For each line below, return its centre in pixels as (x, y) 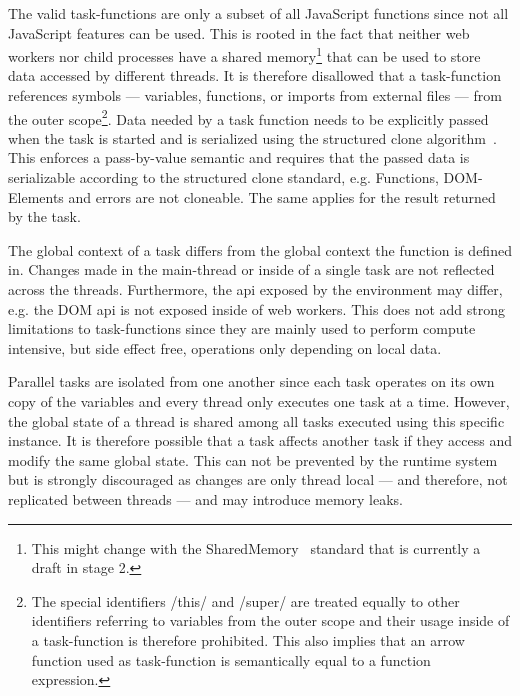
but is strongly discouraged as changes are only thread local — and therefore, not (258, 479)
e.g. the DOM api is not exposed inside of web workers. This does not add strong (257, 308)
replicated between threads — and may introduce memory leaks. (206, 498)
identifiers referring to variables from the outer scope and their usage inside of (270, 620)
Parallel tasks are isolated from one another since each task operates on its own (251, 381)
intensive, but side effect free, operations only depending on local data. (225, 347)
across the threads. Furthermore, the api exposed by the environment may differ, (255, 289)
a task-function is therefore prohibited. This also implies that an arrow (248, 639)
